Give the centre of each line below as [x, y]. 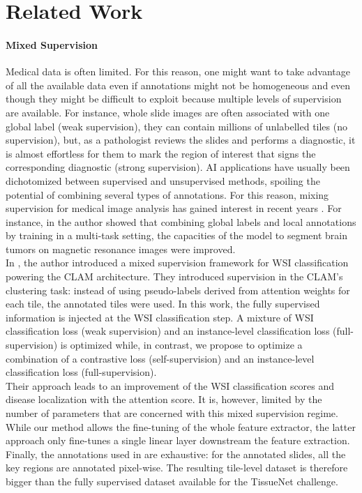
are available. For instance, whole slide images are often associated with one [168, 112]
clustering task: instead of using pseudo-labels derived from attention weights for [178, 290]
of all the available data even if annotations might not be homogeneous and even [178, 85]
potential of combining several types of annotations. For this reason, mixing [167, 194]
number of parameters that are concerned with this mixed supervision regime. [172, 413]
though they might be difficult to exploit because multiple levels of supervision [174, 99]
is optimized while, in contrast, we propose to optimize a [181, 345]
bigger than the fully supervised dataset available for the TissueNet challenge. [172, 481]
